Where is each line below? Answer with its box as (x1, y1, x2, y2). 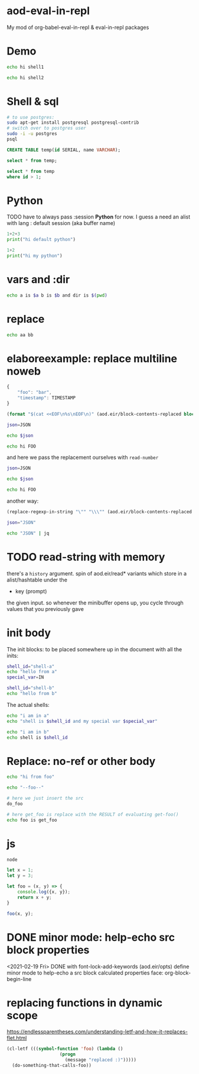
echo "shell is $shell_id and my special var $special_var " (6, 718, 158, 724)
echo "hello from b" (6, 691, 58, 697)
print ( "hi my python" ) (6, 253, 63, 259)
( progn (59, 1052, 76, 1057)
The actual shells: (6, 701, 50, 708)
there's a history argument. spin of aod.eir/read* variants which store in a (6, 570, 187, 577)
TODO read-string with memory (6, 550, 165, 564)
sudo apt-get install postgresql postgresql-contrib (6, 120, 139, 126)
